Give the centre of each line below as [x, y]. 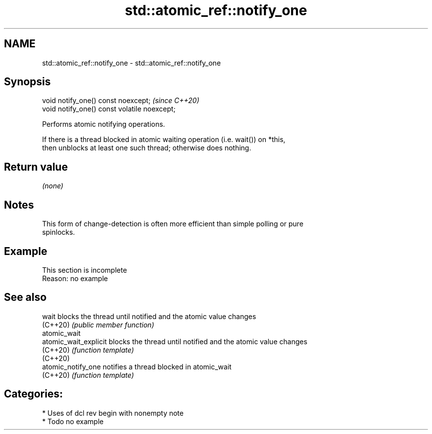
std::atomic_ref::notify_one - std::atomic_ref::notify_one [131, 63]
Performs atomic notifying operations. [104, 124]
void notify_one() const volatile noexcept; [109, 109]
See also [25, 297]
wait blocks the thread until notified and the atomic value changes [149, 316]
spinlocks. [58, 232]
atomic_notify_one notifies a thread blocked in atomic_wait [137, 366]
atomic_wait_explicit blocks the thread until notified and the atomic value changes [175, 341]
